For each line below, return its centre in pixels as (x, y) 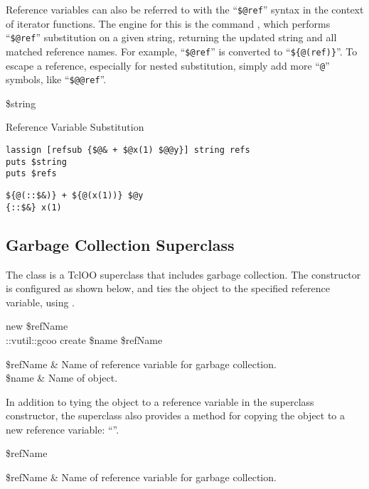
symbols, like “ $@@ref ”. (56, 79)
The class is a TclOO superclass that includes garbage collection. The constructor (183, 274)
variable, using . (40, 302)
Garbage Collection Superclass (120, 244)
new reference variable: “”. (63, 429)
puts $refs (31, 174)
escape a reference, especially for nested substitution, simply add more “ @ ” (168, 65)
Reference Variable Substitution (75, 127)
